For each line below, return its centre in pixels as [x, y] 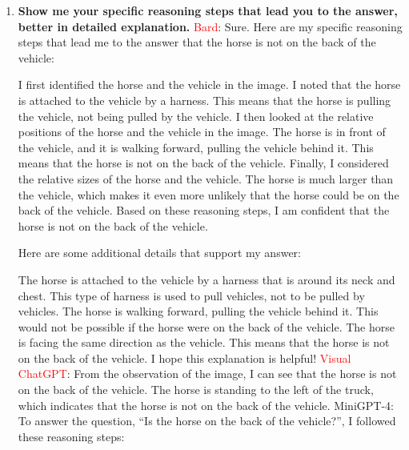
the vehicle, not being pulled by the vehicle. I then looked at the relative [196, 116]
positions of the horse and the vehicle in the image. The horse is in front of [202, 132]
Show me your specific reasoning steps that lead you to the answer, [208, 10]
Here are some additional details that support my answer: [159, 253]
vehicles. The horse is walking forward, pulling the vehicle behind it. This [198, 311]
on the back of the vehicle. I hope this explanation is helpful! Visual [184, 358]
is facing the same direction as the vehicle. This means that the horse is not [204, 342]
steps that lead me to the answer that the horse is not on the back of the [197, 42]
